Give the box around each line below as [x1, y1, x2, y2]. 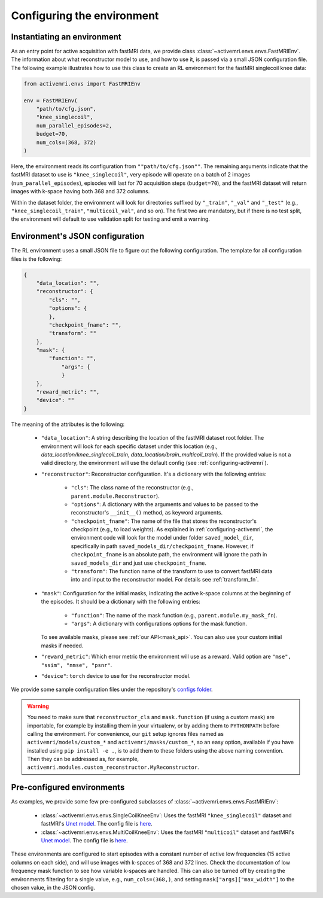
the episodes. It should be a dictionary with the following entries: [41, 598, 200, 605]
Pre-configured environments [11, 783, 125, 793]
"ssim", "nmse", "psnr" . [41, 661, 112, 668]
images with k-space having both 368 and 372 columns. [11, 188, 150, 195]
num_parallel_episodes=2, [36, 122, 112, 129]
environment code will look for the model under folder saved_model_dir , [71, 534, 254, 541]
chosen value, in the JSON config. [11, 884, 96, 891]
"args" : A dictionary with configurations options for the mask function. [71, 620, 248, 627]
